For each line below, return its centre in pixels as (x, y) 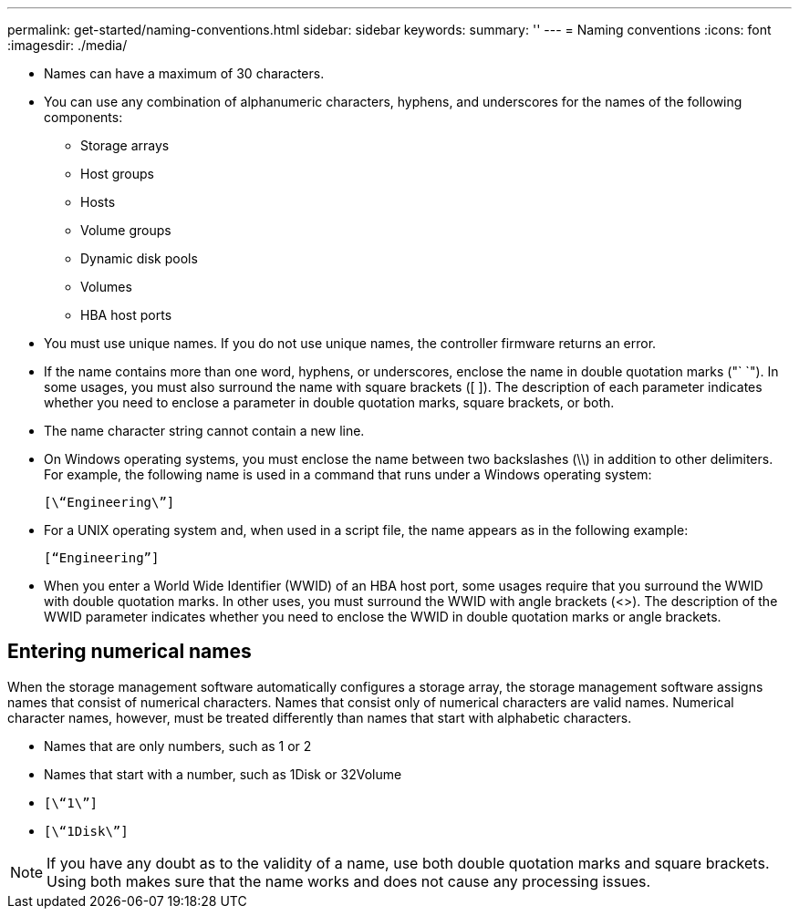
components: (83, 117)
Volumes (106, 287)
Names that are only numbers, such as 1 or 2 (178, 746)
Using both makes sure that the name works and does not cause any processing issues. (349, 881)
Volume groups (126, 230)
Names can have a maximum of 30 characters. (184, 73)
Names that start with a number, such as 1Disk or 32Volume (223, 774)
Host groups (117, 174)
